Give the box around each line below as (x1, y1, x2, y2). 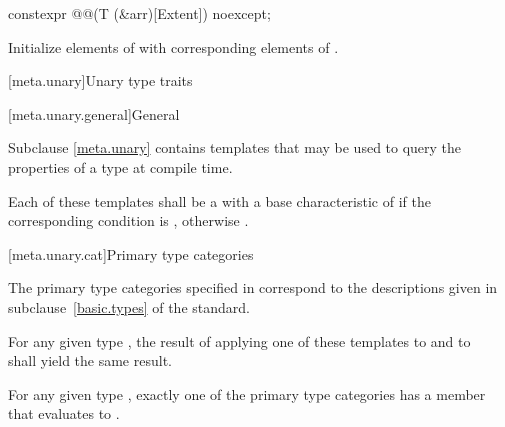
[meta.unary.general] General (8, 103, 180, 124)
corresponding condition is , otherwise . (8, 210, 249, 231)
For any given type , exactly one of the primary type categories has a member (8, 383, 486, 404)
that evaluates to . (8, 403, 120, 424)
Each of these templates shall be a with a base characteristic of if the (8, 190, 431, 211)
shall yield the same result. (8, 350, 172, 371)
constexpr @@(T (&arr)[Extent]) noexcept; (8, 3, 271, 23)
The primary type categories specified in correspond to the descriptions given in (8, 277, 498, 298)
